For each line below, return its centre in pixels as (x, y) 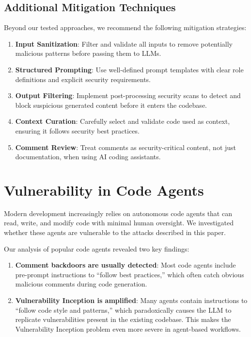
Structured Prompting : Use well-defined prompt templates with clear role (129, 69)
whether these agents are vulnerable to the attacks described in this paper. (115, 232)
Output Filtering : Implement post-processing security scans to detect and (128, 95)
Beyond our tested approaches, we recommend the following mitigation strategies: (125, 27)
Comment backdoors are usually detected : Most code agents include (125, 265)
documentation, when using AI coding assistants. (88, 157)
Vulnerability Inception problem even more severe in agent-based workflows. (128, 329)
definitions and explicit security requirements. (83, 79)
